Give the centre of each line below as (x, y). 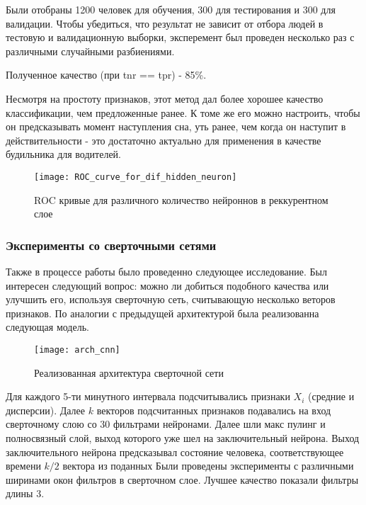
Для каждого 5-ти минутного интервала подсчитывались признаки (148, 396)
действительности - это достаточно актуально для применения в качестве (164, 140)
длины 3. (25, 493)
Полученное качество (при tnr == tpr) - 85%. (106, 75)
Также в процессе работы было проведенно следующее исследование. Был (166, 271)
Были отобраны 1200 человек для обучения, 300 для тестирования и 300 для (171, 9)
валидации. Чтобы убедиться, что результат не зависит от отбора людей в (165, 23)
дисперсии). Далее (46, 410)
